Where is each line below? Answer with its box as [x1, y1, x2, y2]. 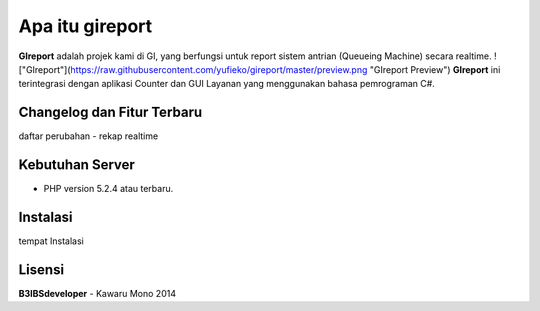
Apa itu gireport [18, 15, 153, 37]
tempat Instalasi [18, 235, 84, 247]
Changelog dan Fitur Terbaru [18, 104, 203, 121]
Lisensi [18, 261, 65, 278]
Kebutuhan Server [18, 156, 135, 174]
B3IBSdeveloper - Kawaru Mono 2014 [18, 287, 177, 299]
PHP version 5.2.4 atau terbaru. [43, 183, 174, 195]
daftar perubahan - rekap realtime [18, 130, 159, 142]
